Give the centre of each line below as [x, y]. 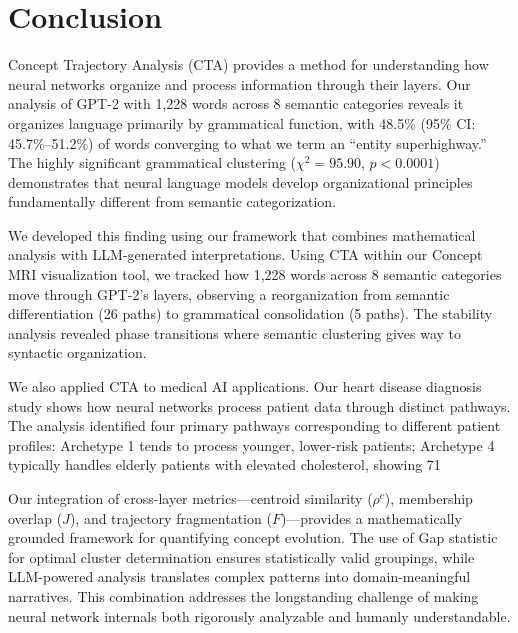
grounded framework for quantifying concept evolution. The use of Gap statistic [253, 537]
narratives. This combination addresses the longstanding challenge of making [243, 595]
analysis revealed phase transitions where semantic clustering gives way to [234, 332]
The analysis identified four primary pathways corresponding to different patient [254, 425]
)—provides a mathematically [371, 517]
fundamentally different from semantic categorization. [172, 201]
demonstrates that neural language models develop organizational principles [240, 181]
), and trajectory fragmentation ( [170, 517]
